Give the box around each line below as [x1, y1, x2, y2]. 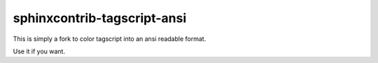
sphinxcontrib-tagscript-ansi [13, 10, 187, 26]
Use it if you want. [13, 47, 66, 55]
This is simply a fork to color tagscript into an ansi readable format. [13, 35, 206, 43]
